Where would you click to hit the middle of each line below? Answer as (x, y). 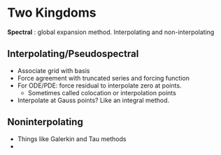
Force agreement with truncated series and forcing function (104, 78)
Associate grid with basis (54, 70)
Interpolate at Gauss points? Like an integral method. (93, 100)
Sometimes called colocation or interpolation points (102, 92)
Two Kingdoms (52, 13)
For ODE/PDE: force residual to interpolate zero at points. (99, 85)
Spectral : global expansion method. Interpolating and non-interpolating (111, 32)
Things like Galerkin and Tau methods (72, 139)
